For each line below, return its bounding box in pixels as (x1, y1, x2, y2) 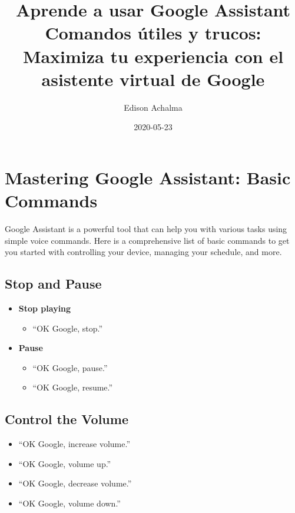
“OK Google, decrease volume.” (18, 477, 132, 489)
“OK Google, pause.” (32, 361, 108, 373)
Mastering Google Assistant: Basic (5, 165, 291, 189)
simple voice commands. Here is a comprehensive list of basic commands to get (5, 234, 290, 246)
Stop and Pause (5, 274, 102, 293)
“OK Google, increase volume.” (18, 438, 130, 450)
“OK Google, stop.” (32, 322, 102, 334)
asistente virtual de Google (41, 67, 265, 91)
